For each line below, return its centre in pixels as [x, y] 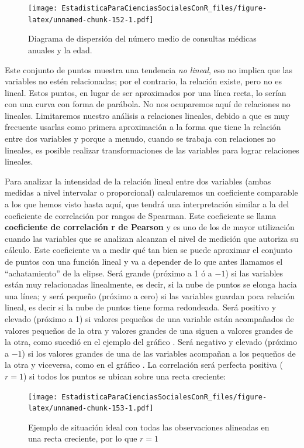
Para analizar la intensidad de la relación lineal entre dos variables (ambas [138, 181]
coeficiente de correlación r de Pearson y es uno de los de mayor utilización [150, 227]
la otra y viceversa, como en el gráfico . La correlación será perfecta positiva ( [144, 365]
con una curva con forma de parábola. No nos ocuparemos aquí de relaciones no [148, 104]
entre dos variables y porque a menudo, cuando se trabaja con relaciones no [140, 138]
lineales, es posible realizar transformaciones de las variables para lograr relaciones [152, 150]
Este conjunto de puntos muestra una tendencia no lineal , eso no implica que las [148, 69]
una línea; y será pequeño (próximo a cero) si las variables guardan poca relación [150, 295]
